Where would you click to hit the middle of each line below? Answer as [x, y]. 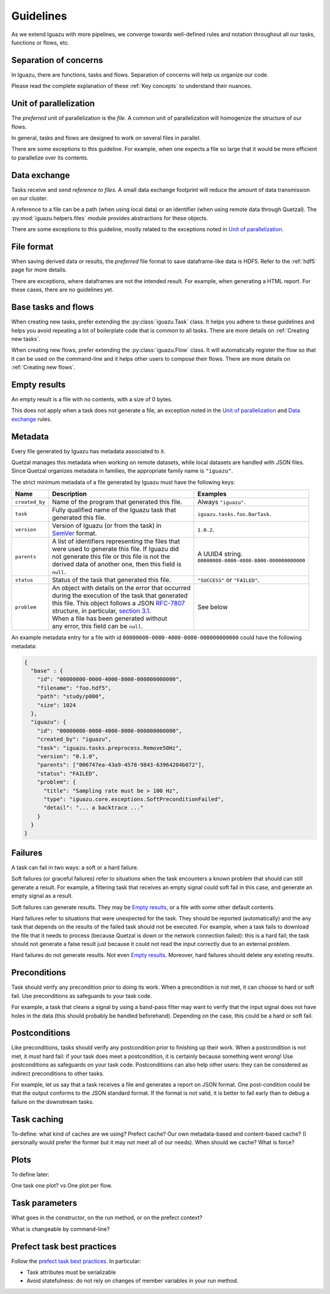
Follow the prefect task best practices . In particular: [76, 1261]
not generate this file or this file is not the [111, 556]
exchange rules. [31, 419]
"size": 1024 [57, 705]
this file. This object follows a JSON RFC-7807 [119, 604]
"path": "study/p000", [71, 697]
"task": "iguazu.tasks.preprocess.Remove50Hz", [110, 748]
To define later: [31, 1174]
